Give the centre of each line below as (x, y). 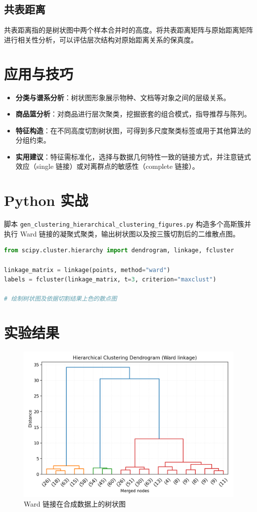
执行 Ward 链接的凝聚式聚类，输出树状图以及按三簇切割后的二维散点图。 (122, 233)
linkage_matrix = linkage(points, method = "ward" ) (87, 270)
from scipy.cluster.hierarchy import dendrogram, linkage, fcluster (119, 251)
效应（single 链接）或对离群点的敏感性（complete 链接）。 (107, 166)
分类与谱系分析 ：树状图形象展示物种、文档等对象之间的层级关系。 (123, 97)
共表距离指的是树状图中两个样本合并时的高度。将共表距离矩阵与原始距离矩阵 (128, 30)
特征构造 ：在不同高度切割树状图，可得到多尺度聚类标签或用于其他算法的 (133, 130)
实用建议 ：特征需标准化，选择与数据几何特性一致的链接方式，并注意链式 (133, 156)
